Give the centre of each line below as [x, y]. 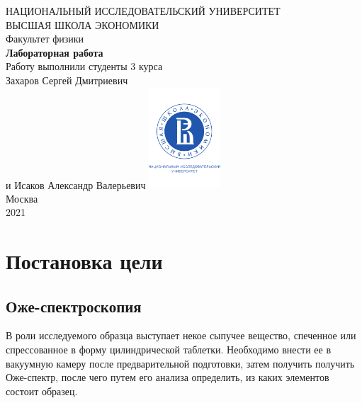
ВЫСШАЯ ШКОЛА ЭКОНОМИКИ [83, 24]
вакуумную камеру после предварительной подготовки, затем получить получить [180, 363]
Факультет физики [45, 39]
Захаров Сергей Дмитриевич [67, 80]
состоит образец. [42, 391]
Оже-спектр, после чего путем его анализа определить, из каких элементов [168, 377]
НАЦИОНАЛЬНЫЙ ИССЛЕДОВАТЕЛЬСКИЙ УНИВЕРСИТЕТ [143, 11]
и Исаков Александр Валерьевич [76, 185]
